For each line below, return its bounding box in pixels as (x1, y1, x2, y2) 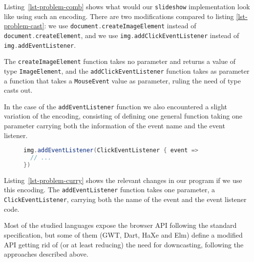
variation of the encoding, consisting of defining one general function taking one (4, 111, 242, 121)
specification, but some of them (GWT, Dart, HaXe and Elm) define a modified (4, 229, 243, 240)
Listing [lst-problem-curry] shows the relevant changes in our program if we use (4, 175, 242, 185)
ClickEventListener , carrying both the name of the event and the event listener (4, 194, 247, 204)
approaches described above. (4, 249, 88, 259)
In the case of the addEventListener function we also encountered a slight (4, 101, 228, 111)
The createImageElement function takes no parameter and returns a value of (4, 56, 236, 66)
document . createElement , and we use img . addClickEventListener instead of (4, 30, 239, 40)
